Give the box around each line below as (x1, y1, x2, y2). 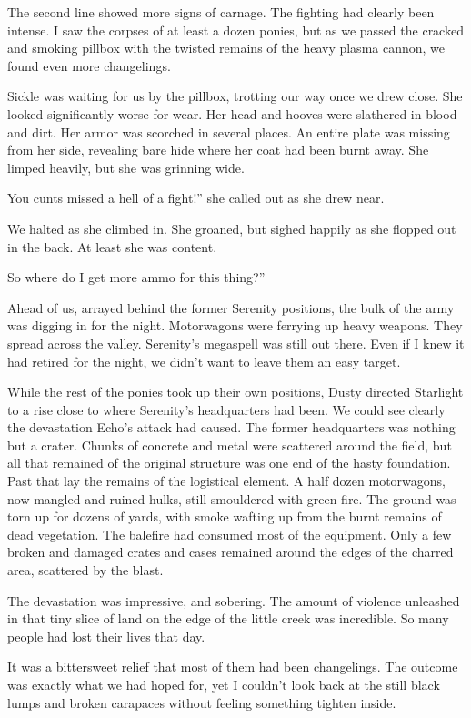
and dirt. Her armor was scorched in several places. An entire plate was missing (7, 122, 450, 141)
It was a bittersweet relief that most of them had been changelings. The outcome (7, 657, 458, 676)
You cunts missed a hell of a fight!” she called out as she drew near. (7, 188, 385, 207)
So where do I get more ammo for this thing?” (7, 268, 266, 287)
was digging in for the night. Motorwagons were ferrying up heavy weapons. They (7, 316, 463, 335)
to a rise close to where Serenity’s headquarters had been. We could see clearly (7, 399, 446, 419)
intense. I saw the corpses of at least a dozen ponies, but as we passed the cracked (7, 20, 464, 39)
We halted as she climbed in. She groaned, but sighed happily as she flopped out (7, 218, 456, 238)
